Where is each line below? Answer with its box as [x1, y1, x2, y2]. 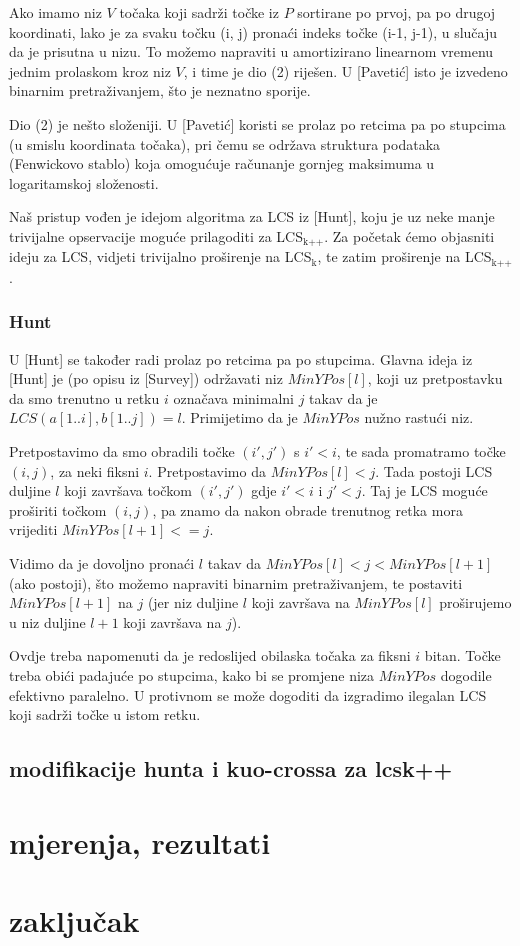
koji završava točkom [64, 480, 192, 501]
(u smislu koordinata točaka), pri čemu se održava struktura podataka [9, 133, 441, 154]
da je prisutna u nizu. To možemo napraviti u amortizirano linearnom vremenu [9, 41, 494, 62]
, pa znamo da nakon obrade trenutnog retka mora [152, 499, 463, 520]
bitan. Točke [424, 645, 501, 666]
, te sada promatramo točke [336, 441, 506, 462]
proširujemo [439, 592, 512, 613]
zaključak [9, 900, 140, 941]
